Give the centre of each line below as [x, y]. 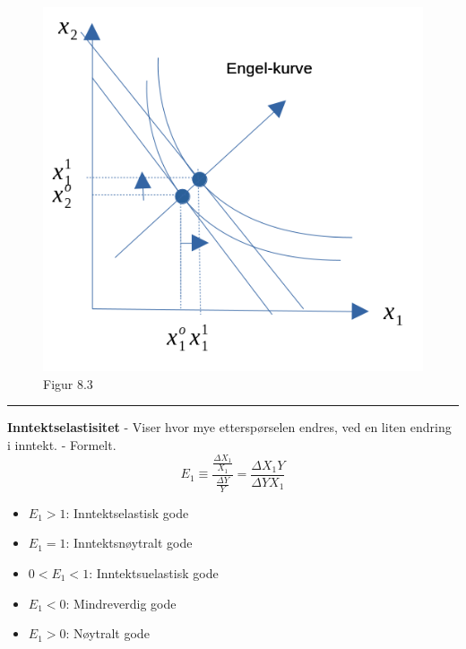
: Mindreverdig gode [121, 603]
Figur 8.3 [68, 383]
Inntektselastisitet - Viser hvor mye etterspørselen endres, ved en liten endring [229, 427]
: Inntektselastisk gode [127, 512]
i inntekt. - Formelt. [62, 445]
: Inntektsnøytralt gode [129, 543]
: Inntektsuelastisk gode [154, 573]
